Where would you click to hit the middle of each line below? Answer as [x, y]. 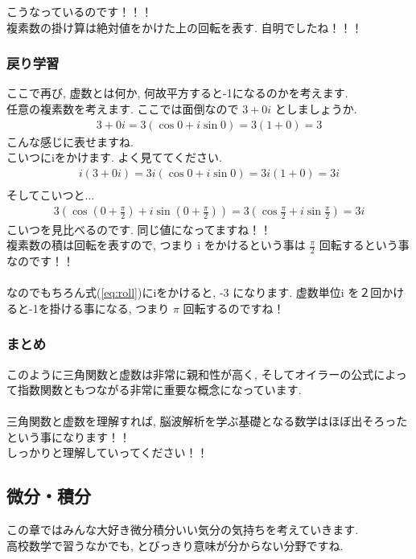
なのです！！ [40, 260]
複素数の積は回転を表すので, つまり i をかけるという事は [156, 245]
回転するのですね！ [234, 308]
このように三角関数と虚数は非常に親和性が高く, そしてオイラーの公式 [190, 374]
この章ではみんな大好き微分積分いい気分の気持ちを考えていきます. [183, 530]
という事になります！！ [68, 436]
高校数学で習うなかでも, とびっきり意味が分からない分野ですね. [175, 545]
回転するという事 [364, 245]
